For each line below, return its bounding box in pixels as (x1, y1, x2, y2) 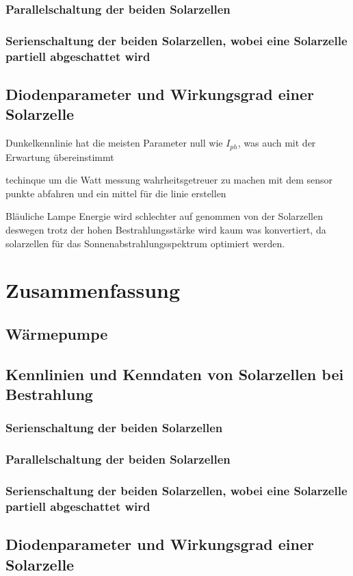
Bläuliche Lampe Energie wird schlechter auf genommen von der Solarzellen (5, 209, 324, 223)
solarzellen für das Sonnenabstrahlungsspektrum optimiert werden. (5, 236, 285, 250)
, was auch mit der (237, 136, 316, 150)
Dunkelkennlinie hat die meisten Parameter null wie (5, 136, 223, 150)
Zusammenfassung (5, 276, 181, 304)
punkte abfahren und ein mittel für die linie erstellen (5, 186, 226, 200)
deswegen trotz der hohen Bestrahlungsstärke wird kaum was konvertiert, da (5, 223, 326, 237)
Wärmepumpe (5, 323, 108, 344)
